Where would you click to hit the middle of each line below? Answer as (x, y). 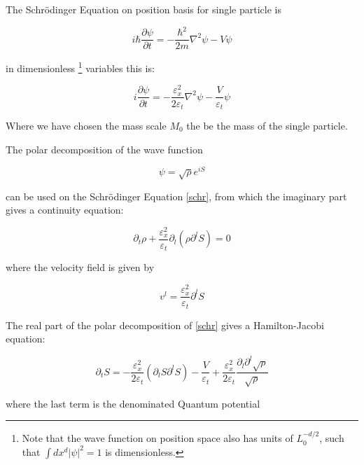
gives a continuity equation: (65, 210)
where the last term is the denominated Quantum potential (133, 403)
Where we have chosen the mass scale (86, 125)
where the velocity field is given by (80, 267)
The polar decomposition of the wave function (104, 149)
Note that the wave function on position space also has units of (157, 438)
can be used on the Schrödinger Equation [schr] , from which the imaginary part (176, 196)
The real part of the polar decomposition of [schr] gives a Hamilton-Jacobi (165, 325)
